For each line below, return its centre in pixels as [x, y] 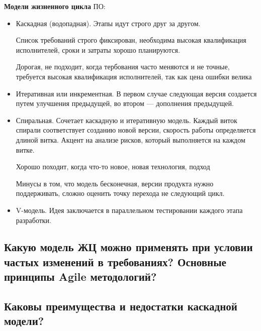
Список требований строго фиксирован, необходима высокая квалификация [131, 40]
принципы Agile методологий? [80, 277]
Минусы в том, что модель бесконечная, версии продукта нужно [115, 183]
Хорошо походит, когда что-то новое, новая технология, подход [113, 167]
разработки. [33, 220]
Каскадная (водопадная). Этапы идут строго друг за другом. [108, 23]
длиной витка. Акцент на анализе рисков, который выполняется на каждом [130, 139]
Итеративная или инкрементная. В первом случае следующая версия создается [136, 93]
